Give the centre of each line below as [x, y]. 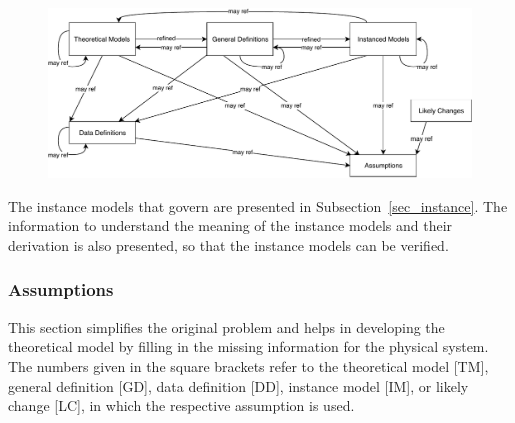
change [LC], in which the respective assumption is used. [181, 405]
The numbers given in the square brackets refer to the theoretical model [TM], [248, 365]
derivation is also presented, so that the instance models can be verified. [228, 244]
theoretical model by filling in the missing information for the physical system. [248, 346]
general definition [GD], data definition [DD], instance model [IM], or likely [238, 385]
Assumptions [61, 289]
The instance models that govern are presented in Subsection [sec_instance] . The [258, 205]
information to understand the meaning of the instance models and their [230, 225]
